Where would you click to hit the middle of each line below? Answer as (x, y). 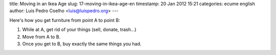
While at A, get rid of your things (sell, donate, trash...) (79, 30)
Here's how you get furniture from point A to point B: (65, 20)
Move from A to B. (41, 37)
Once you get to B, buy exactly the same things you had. (82, 44)
